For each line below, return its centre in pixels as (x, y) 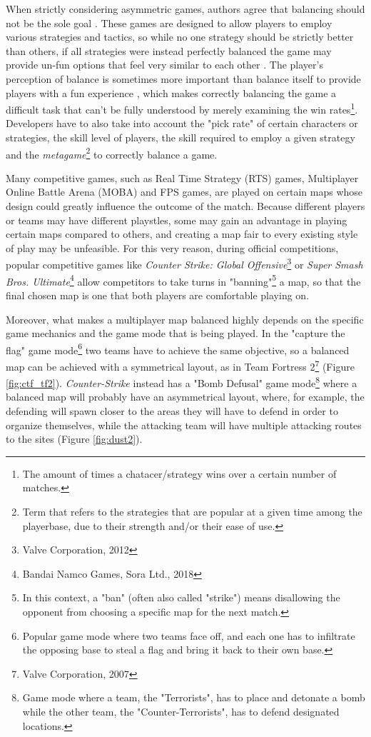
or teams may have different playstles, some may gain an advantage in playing (177, 220)
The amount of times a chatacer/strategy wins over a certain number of (179, 473)
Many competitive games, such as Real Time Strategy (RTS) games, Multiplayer (182, 177)
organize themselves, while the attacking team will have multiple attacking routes (184, 425)
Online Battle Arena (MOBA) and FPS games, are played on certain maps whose (184, 192)
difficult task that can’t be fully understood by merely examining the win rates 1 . (182, 108)
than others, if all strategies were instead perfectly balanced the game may (169, 50)
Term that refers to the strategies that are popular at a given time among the (192, 511)
